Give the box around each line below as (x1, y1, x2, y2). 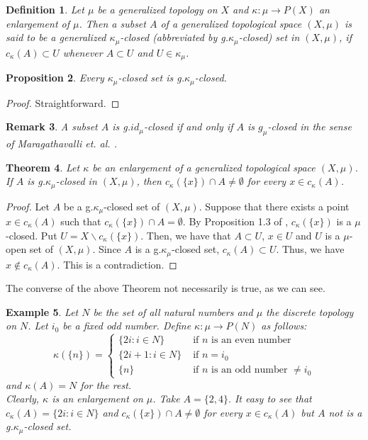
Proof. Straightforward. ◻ (6, 95, 120, 110)
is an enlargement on (52, 391, 143, 406)
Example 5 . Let (6, 304, 79, 319)
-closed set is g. (118, 70, 184, 85)
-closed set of (104, 198, 160, 213)
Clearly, (6, 391, 40, 406)
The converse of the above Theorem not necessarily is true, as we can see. (6, 281, 325, 295)
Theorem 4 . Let (6, 159, 80, 174)
